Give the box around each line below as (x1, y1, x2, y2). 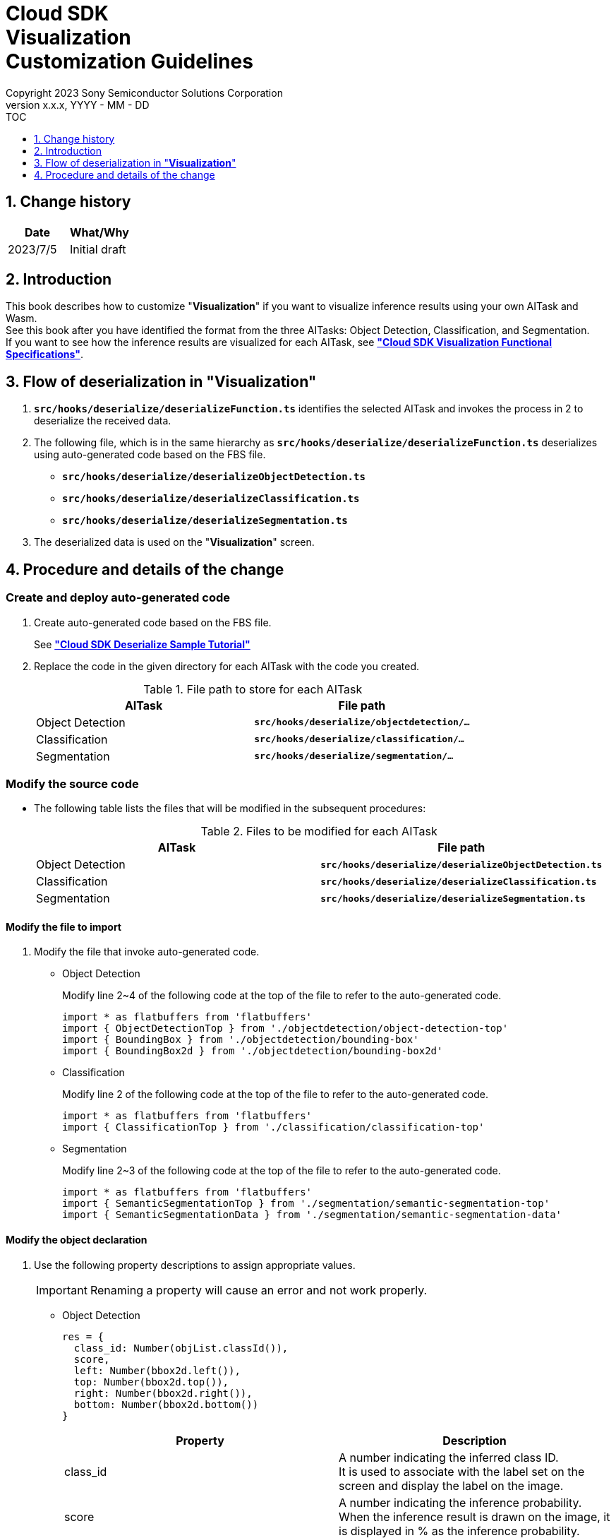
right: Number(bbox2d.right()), (73, 1387, 253, 1399)
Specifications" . (6, 348, 84, 361)
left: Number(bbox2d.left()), (73, 1364, 241, 1376)
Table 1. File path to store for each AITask (143, 681, 363, 696)
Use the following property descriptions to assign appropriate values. (34, 1258, 356, 1271)
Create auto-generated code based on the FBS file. (34, 616, 272, 628)
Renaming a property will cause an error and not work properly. (90, 1282, 428, 1297)
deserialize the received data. (34, 415, 171, 427)
